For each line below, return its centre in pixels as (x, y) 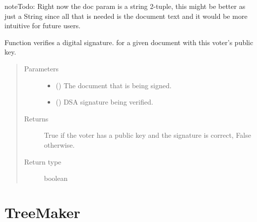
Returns (36, 118)
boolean (56, 178)
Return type (43, 161)
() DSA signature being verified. (104, 102)
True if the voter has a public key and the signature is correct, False (147, 135)
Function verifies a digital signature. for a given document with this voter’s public (129, 42)
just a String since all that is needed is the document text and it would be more (126, 16)
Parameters (41, 68)
